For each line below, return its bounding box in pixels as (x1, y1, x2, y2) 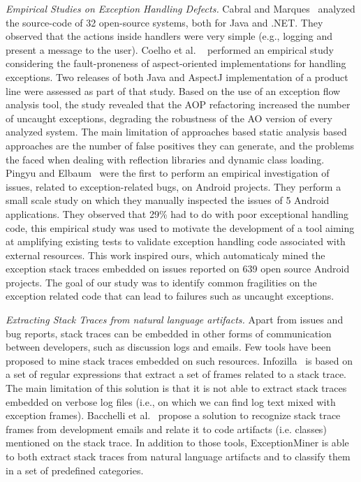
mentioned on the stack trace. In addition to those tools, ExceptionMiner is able (6, 435, 349, 450)
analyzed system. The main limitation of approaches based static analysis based (6, 124, 347, 139)
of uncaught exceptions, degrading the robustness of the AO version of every (6, 110, 332, 125)
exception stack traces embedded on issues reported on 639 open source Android (6, 261, 350, 276)
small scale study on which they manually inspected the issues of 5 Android (6, 193, 330, 207)
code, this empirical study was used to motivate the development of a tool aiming (6, 220, 355, 235)
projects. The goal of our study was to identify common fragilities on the (6, 275, 317, 289)
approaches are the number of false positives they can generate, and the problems (6, 138, 355, 152)
